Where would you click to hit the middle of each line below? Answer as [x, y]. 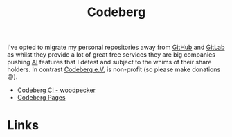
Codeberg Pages [41, 98]
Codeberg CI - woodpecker [56, 90]
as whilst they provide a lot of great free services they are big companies [111, 55]
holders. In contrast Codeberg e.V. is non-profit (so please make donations [114, 69]
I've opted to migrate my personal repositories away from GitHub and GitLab [116, 47]
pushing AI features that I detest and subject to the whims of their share [109, 62]
